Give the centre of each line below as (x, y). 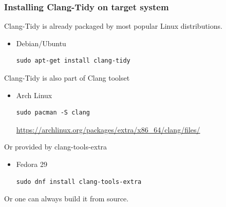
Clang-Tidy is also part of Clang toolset (67, 78)
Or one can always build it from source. (67, 199)
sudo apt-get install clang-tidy (73, 61)
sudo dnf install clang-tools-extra (79, 182)
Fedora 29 (32, 164)
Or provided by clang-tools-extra (56, 147)
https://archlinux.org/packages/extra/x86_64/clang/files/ (108, 129)
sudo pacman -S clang (53, 113)
